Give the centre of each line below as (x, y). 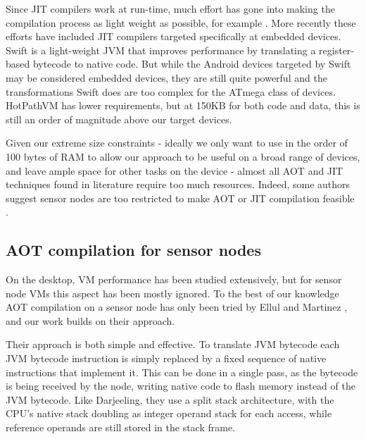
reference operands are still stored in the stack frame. (121, 427)
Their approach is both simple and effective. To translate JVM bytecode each (173, 344)
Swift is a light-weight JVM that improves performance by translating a (161, 50)
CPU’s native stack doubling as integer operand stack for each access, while (169, 413)
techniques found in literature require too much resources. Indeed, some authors (178, 184)
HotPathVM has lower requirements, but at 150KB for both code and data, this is (183, 105)
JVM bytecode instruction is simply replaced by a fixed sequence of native (166, 358)
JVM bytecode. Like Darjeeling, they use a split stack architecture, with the (170, 399)
